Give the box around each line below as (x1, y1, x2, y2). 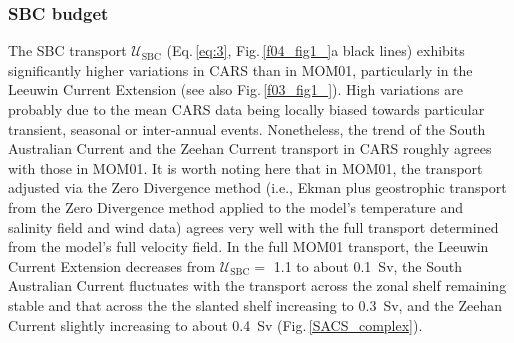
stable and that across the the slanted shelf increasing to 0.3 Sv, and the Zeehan (8, 294, 503, 315)
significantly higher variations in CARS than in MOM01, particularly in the (8, 59, 473, 80)
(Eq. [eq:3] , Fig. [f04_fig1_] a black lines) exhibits (166, 40, 465, 61)
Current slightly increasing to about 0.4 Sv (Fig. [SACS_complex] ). (8, 314, 423, 335)
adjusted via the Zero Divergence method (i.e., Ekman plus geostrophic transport (8, 177, 507, 198)
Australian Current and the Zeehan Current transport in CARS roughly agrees (8, 138, 492, 159)
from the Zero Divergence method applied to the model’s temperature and (8, 196, 464, 217)
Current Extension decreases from (8, 255, 216, 276)
